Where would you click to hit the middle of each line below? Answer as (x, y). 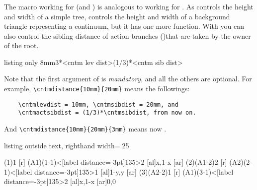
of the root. (21, 45)
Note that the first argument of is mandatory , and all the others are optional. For (128, 79)
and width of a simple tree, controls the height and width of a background (117, 16)
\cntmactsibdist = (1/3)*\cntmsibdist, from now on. (107, 113)
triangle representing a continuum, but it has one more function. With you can (124, 26)
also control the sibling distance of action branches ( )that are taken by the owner (128, 35)
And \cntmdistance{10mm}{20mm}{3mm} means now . (85, 129)
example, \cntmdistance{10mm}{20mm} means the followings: (97, 89)
